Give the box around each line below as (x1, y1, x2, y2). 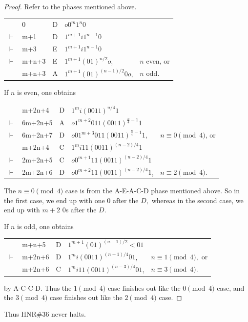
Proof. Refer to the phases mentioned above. (4, 1, 137, 11)
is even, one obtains (17, 87, 76, 97)
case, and (217, 282, 245, 293)
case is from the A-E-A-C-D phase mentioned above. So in (65, 185, 240, 196)
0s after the (62, 205, 97, 215)
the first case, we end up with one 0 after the (4, 195, 139, 205)
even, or (146, 56, 170, 66)
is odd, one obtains (17, 221, 74, 231)
